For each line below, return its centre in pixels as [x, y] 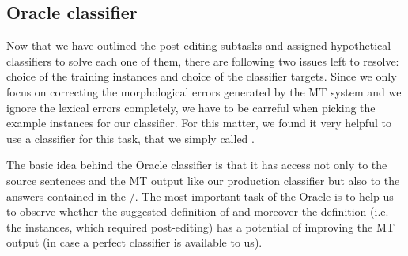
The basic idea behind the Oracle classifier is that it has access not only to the [197, 165]
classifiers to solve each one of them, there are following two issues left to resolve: [203, 60]
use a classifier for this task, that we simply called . [130, 138]
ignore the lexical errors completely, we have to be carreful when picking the [191, 107]
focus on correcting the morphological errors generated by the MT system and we [204, 91]
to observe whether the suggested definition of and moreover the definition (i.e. [198, 211]
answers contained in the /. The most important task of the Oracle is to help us [200, 196]
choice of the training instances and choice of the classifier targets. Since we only [202, 76]
